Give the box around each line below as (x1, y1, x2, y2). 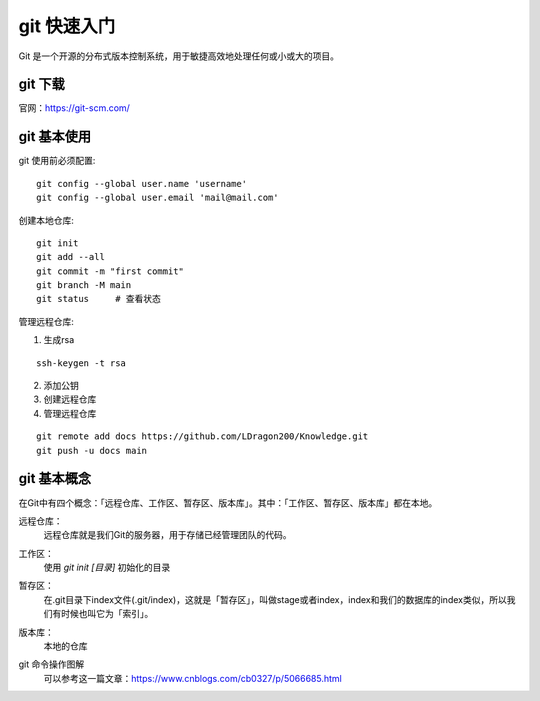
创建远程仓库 (43, 393, 97, 405)
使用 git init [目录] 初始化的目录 (43, 561, 171, 574)
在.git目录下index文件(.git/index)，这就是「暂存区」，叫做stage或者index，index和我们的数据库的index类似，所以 (43, 593, 507, 605)
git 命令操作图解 (18, 658, 85, 670)
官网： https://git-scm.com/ (18, 102, 130, 114)
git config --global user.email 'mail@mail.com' (36, 192, 279, 204)
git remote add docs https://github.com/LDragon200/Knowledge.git (36, 431, 369, 442)
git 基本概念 (18, 470, 92, 487)
